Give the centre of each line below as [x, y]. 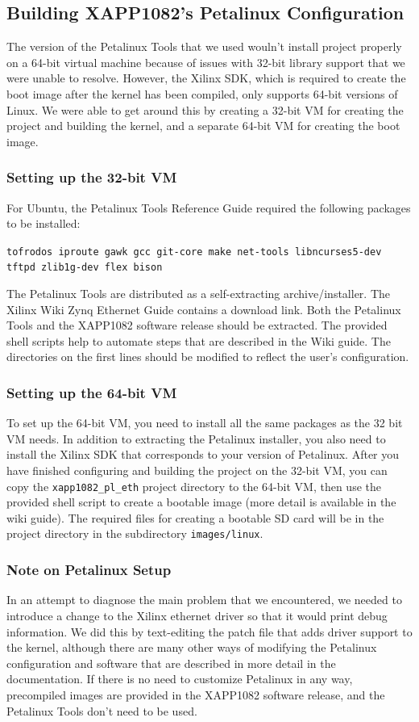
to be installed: [44, 223]
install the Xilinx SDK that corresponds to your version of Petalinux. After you [203, 454]
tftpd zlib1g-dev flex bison [85, 268]
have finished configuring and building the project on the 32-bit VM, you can [197, 470]
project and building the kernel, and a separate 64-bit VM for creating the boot [203, 126]
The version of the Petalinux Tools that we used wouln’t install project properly [204, 46]
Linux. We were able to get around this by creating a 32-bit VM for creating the [205, 109]
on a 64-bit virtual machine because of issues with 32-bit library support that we [206, 62]
